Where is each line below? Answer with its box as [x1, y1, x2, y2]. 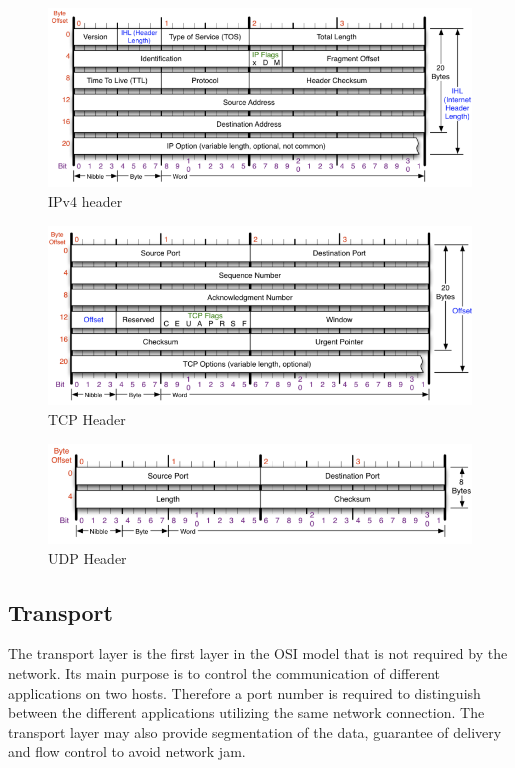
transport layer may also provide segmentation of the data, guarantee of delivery [8, 721, 502, 742]
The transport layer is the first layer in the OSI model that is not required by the [8, 643, 508, 664]
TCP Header [48, 409, 126, 430]
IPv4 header [48, 190, 123, 211]
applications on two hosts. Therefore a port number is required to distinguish [8, 682, 481, 703]
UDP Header [48, 547, 127, 568]
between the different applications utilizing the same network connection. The [8, 702, 485, 723]
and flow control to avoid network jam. [8, 741, 246, 762]
